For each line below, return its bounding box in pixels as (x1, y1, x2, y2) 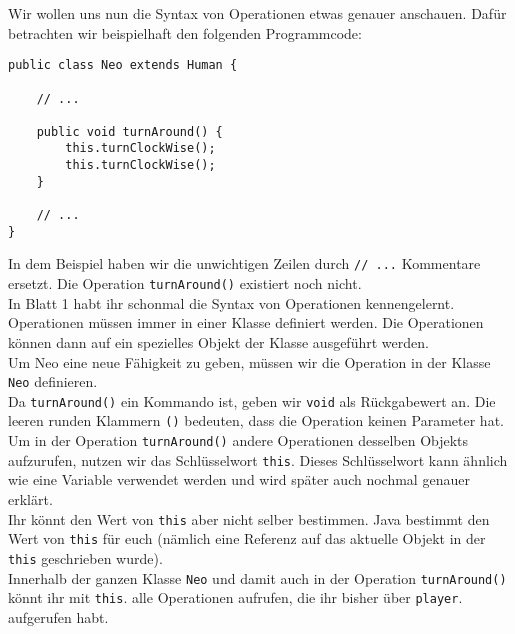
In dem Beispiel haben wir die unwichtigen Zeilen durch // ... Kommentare (8, 253, 481, 274)
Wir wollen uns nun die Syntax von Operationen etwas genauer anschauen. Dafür (8, 3, 507, 23)
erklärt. (8, 488, 53, 509)
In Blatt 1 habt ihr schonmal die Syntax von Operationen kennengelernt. (8, 292, 455, 313)
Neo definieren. (8, 371, 98, 392)
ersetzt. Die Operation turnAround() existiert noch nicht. (8, 273, 362, 294)
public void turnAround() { (36, 124, 223, 139)
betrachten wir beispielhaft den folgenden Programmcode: (8, 22, 362, 43)
